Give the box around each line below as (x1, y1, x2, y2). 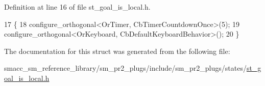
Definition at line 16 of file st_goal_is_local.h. (4, 2, 151, 12)
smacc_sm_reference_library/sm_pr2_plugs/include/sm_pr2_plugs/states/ (4, 63, 247, 73)
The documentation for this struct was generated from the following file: (4, 45, 230, 56)
